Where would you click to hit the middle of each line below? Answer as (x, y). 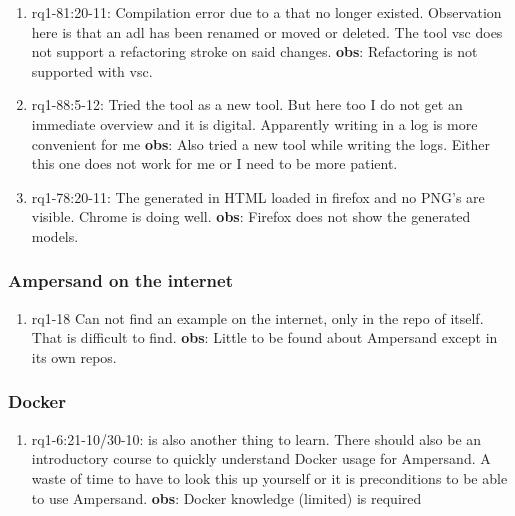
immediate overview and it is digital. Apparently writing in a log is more (254, 123)
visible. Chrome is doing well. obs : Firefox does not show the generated (251, 216)
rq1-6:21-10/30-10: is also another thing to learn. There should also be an (256, 438)
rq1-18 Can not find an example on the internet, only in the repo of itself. (257, 317)
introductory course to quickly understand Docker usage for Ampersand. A (261, 458)
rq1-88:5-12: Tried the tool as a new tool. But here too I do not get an (247, 104)
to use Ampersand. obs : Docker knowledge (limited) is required (226, 497)
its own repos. (74, 356)
